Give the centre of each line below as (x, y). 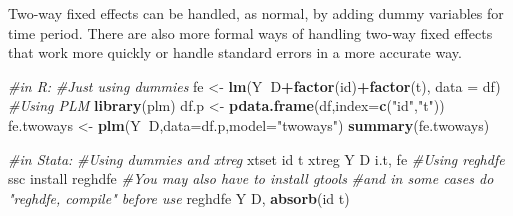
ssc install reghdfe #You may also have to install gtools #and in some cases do (251, 178)
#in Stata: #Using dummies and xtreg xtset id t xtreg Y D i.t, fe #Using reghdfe (256, 158)
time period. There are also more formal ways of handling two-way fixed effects (250, 32)
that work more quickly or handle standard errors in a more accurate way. (235, 52)
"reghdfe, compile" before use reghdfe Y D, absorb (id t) (179, 197)
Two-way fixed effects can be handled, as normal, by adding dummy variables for (256, 13)
